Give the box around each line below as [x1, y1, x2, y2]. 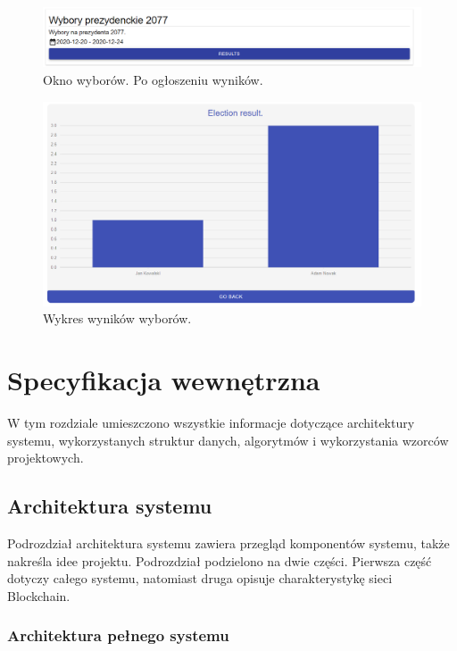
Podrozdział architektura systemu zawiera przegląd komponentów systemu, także [7, 533, 450, 552]
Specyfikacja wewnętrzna [7, 362, 320, 398]
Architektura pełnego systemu [7, 624, 229, 647]
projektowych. [7, 448, 84, 467]
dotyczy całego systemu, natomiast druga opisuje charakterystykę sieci [7, 569, 393, 588]
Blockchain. [7, 586, 71, 605]
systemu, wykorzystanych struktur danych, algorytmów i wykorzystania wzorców [7, 430, 449, 449]
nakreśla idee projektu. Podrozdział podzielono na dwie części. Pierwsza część [7, 551, 432, 570]
